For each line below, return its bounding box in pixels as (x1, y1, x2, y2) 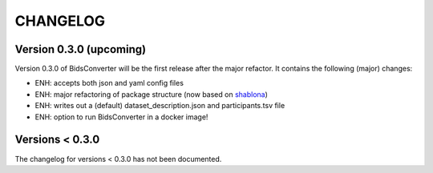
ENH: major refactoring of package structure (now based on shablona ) (34, 89, 269, 99)
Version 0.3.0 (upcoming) (14, 42, 147, 56)
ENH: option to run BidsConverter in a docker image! (34, 112, 208, 122)
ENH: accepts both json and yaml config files (34, 78, 184, 88)
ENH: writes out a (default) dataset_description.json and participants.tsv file (34, 101, 285, 111)
